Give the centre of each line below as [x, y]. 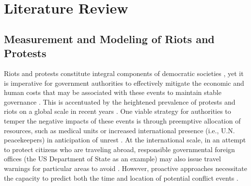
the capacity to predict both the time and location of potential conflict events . [121, 178]
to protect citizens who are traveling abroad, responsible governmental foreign [119, 149]
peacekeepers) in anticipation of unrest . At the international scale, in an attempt [125, 140]
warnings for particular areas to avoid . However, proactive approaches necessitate [125, 168]
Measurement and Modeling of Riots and [109, 39]
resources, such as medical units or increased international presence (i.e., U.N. [119, 130]
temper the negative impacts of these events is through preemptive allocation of [122, 120]
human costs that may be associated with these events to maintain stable [113, 92]
